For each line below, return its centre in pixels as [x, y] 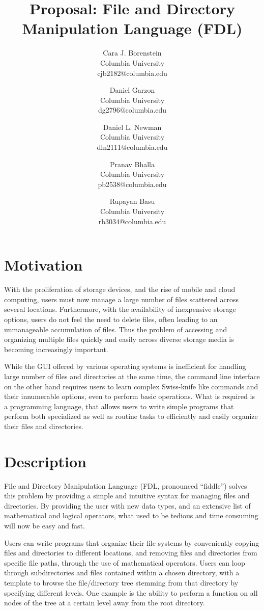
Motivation [43, 265]
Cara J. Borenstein [132, 53]
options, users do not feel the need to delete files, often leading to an [111, 319]
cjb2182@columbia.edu [132, 73]
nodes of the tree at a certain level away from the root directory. [105, 603]
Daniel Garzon [132, 90]
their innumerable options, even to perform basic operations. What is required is [130, 396]
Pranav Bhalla [132, 164]
